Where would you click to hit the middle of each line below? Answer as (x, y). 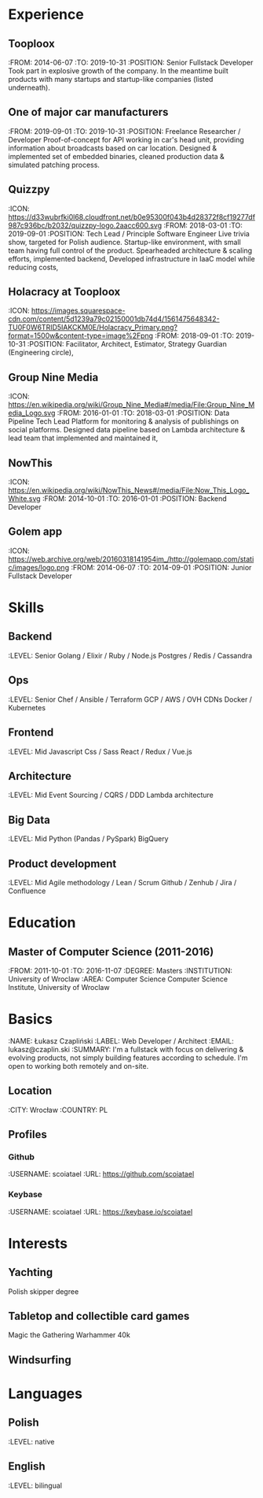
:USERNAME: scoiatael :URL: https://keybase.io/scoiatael (100, 1211)
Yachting (31, 1272)
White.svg (24, 499)
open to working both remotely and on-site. (79, 1066)
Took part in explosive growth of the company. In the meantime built (119, 71)
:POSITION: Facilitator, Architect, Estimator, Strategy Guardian (127, 344)
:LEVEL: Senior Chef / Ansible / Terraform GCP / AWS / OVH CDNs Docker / (130, 699)
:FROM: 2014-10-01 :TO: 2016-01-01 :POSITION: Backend (135, 499)
